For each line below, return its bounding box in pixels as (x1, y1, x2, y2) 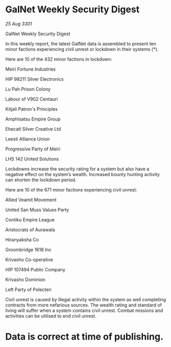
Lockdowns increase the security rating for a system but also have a (5, 166, 149, 172)
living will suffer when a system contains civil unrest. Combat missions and (5, 307, 163, 314)
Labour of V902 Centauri (5, 96, 58, 102)
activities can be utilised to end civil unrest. (5, 313, 96, 319)
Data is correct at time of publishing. (5, 331, 164, 343)
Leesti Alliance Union (5, 135, 50, 142)
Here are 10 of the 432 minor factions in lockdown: (5, 56, 113, 62)
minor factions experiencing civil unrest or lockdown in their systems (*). (5, 46, 159, 52)
